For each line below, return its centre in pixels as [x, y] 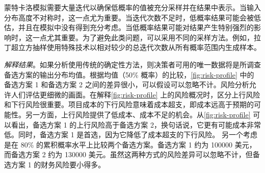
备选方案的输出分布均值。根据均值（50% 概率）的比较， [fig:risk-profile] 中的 [129, 74]
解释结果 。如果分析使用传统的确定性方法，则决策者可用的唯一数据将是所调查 [132, 64]
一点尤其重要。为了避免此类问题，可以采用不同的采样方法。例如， [143, 37]
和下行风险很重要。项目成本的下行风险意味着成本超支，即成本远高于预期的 [129, 104]
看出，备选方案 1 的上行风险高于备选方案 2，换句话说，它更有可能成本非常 [136, 124]
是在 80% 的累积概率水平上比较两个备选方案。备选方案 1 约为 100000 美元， [130, 144]
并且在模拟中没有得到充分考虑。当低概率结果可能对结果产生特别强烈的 [136, 27]
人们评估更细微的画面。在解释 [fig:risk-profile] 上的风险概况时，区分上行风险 [136, 94]
